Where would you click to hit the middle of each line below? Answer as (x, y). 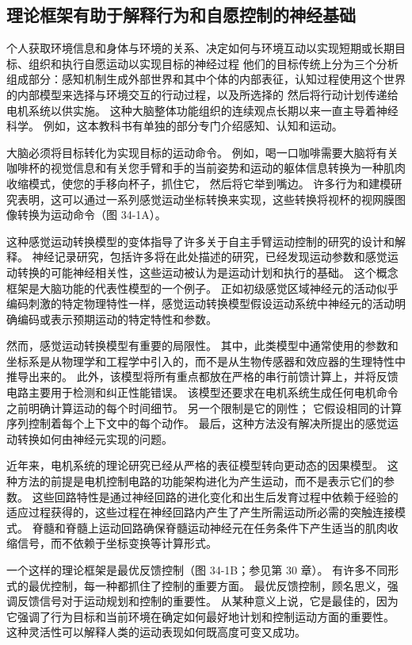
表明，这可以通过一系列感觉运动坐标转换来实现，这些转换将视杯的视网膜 (206, 199)
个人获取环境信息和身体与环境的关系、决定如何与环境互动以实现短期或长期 (200, 48)
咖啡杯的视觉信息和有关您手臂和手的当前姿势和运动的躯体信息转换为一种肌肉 (206, 168)
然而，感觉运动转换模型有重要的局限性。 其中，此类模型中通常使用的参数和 (202, 346)
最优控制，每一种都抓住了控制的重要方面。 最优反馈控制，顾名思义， (208, 585)
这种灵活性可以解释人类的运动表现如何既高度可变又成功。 (156, 632)
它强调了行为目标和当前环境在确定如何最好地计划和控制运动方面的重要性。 (200, 616)
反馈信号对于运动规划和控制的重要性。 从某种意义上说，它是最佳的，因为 (208, 601)
